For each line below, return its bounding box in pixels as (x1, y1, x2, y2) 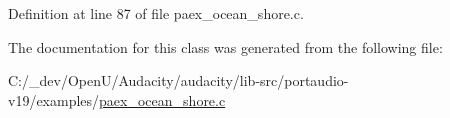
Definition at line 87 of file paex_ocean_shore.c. (8, 3, 304, 23)
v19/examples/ (8, 89, 100, 110)
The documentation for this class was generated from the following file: (8, 36, 443, 57)
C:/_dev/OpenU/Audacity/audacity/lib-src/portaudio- (8, 70, 349, 91)
